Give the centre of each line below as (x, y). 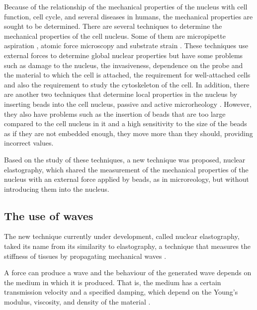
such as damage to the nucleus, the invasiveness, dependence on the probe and (124, 65)
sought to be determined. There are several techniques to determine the (113, 26)
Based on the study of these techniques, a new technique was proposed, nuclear (125, 159)
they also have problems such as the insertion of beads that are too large (115, 114)
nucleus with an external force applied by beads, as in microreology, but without (127, 179)
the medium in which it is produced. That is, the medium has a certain (113, 282)
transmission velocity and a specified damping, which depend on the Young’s (121, 292)
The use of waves (49, 215)
